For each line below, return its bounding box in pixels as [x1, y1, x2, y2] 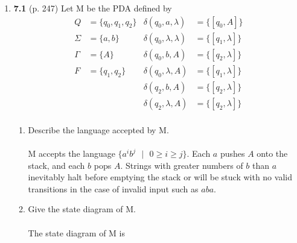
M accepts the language [28, 147, 115, 159]
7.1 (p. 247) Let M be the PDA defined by [13, 2, 172, 14]
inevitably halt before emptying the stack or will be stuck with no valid [28, 171, 292, 183]
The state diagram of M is [28, 226, 125, 239]
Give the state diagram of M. [28, 203, 136, 215]
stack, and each [28, 159, 85, 171]
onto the [257, 147, 288, 159]
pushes [220, 147, 245, 159]
